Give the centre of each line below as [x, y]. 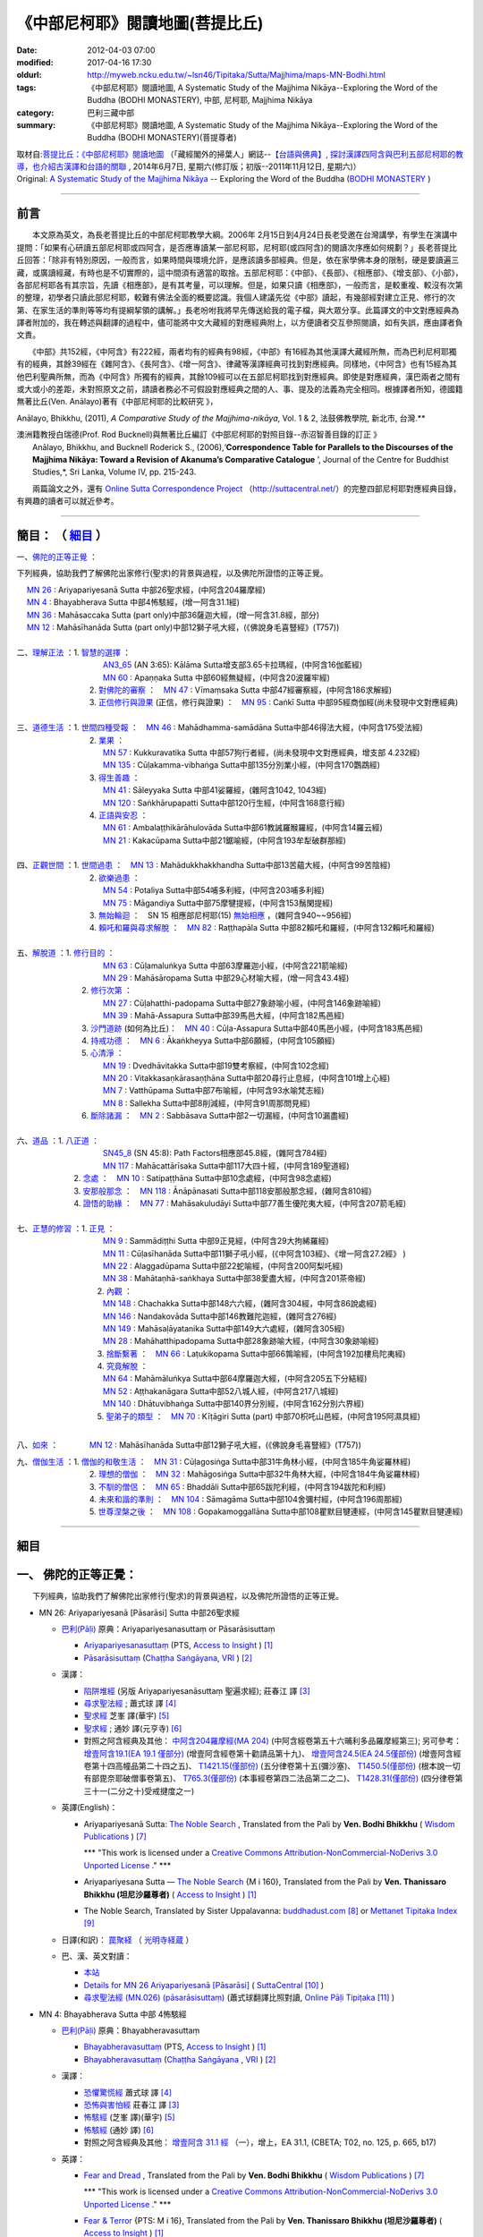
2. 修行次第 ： [107, 991]
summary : [36, 124]
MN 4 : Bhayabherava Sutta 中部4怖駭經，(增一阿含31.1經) [133, 602]
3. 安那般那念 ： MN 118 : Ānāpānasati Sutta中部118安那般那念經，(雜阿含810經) [222, 1191]
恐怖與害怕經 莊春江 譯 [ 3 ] [131, 2105]
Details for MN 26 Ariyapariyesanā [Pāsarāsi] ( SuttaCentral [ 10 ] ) [204, 1985]
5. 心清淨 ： [102, 1053]
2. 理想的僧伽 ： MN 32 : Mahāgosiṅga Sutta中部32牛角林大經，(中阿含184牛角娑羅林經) [254, 1474]
